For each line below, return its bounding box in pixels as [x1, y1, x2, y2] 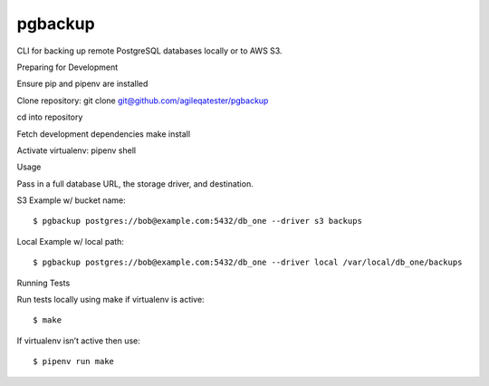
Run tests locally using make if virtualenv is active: [16, 294, 205, 305]
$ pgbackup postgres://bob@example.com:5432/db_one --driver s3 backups [33, 216, 362, 227]
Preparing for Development [16, 62, 119, 72]
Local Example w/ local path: [16, 236, 124, 246]
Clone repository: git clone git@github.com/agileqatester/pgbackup [16, 95, 269, 106]
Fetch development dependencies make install [16, 128, 190, 140]
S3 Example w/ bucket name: [16, 195, 126, 206]
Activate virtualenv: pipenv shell [16, 145, 136, 156]
